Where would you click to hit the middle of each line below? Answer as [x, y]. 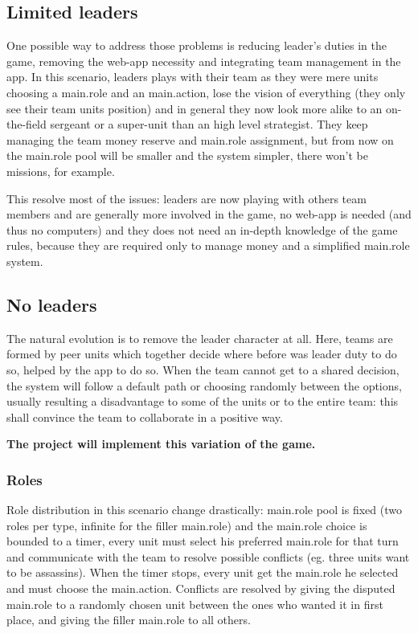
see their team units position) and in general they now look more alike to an [195, 108]
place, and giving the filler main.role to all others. [129, 620]
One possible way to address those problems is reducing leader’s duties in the [197, 45]
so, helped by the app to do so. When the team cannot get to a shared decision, [203, 369]
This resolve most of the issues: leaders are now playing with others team [186, 198]
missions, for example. [61, 171]
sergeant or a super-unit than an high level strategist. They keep [209, 124]
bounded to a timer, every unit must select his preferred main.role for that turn [203, 541]
